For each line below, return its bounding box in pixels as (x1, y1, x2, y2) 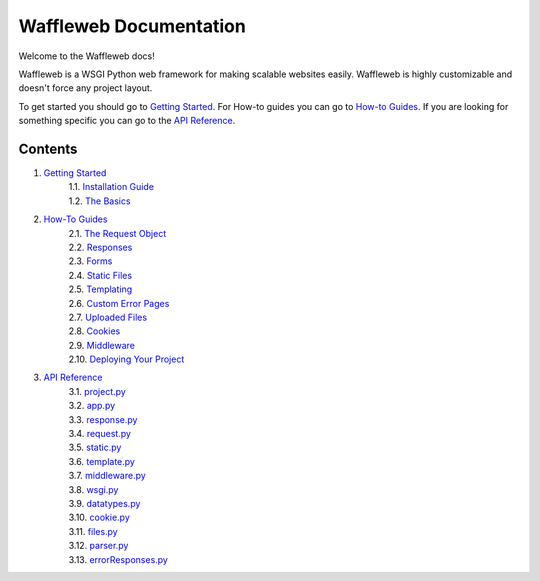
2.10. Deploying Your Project (68, 353, 185, 365)
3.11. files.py (68, 525, 119, 537)
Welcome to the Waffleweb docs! (18, 50, 155, 62)
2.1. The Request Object (68, 227, 167, 239)
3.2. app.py (68, 400, 116, 412)
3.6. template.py (68, 455, 135, 467)
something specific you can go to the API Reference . (18, 115, 236, 127)
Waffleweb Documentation (18, 15, 247, 37)
